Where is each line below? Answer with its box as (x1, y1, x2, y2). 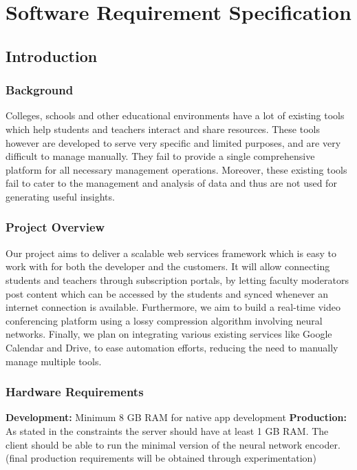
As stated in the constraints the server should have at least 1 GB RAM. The (6, 423, 329, 438)
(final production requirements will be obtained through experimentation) (6, 451, 316, 465)
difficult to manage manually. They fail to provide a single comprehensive (6, 149, 315, 163)
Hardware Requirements (6, 383, 144, 400)
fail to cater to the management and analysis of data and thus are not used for (6, 176, 337, 190)
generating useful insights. (6, 189, 115, 203)
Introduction (6, 45, 98, 66)
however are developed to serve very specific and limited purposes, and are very (6, 135, 341, 150)
